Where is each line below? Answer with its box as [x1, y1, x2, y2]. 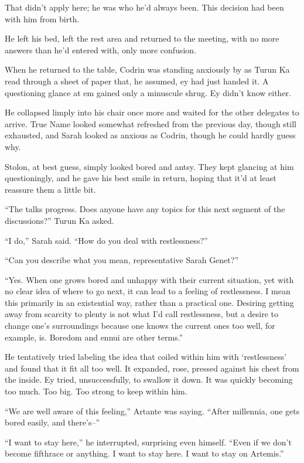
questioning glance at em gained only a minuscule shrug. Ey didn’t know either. [5, 86, 291, 98]
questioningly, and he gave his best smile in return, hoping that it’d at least [5, 172, 276, 184]
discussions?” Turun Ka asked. [5, 214, 114, 226]
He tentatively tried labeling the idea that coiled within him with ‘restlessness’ [5, 350, 287, 363]
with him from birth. [5, 12, 80, 25]
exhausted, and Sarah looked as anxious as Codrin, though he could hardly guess [5, 129, 296, 141]
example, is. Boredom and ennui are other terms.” [5, 331, 183, 343]
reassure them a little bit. [5, 183, 96, 195]
